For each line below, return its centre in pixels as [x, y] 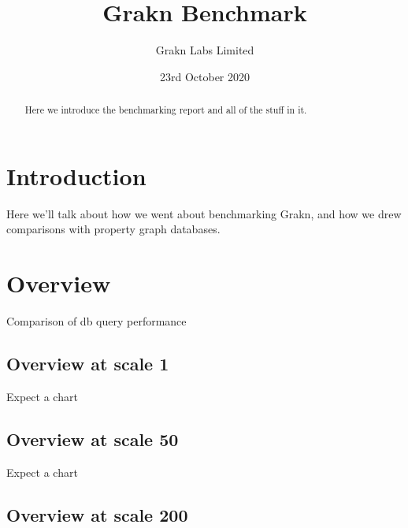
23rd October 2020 [205, 76]
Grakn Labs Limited [205, 50]
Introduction [76, 175]
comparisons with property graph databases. [113, 229]
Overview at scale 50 [93, 439]
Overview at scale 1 [88, 363]
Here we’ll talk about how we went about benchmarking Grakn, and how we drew [204, 213]
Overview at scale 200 [97, 514]
